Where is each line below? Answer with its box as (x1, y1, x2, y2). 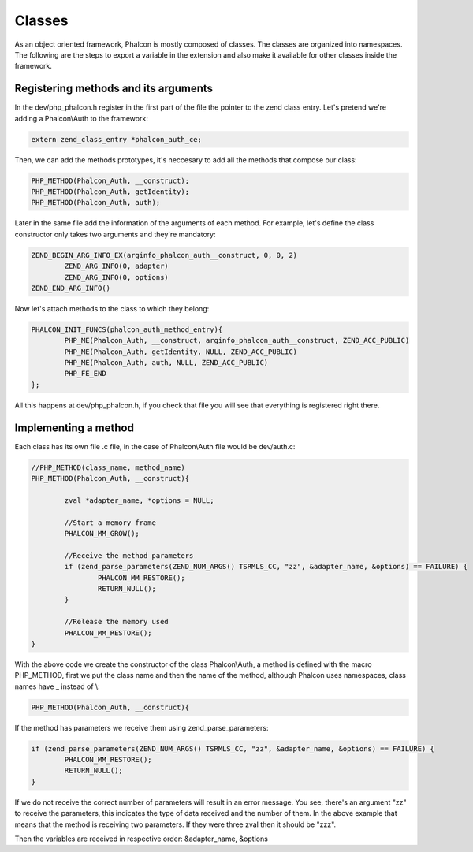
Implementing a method (14, 421, 134, 434)
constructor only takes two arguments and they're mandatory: (14, 229, 216, 239)
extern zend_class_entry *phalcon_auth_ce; (31, 135, 203, 143)
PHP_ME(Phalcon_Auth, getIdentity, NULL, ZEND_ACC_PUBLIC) (64, 347, 298, 356)
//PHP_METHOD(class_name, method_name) (31, 463, 185, 472)
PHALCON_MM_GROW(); (64, 529, 140, 538)
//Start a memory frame (64, 518, 157, 527)
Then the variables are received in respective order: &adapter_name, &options (14, 834, 268, 843)
